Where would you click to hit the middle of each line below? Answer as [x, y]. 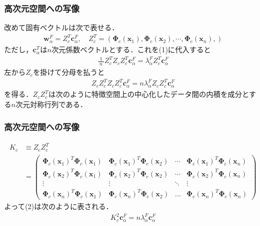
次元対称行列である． [51, 104]
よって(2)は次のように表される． [59, 206]
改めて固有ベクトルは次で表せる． [61, 27]
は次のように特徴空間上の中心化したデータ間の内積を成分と [149, 94]
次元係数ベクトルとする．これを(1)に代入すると [131, 49]
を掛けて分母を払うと [69, 72]
